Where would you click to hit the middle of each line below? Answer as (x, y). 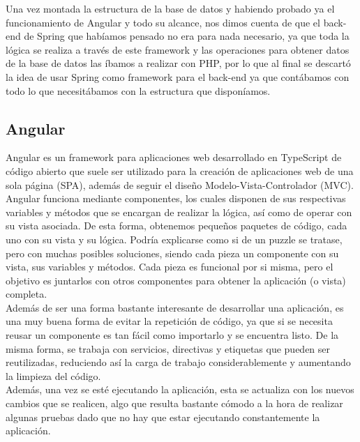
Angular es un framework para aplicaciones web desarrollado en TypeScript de (174, 157)
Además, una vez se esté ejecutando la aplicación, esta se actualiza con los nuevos (180, 389)
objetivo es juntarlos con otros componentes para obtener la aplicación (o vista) (176, 280)
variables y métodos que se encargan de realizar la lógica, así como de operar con (179, 212)
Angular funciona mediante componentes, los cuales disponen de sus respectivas (176, 198)
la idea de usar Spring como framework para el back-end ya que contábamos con (178, 76)
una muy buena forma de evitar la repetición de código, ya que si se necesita (169, 321)
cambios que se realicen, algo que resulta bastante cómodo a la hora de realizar (174, 403)
